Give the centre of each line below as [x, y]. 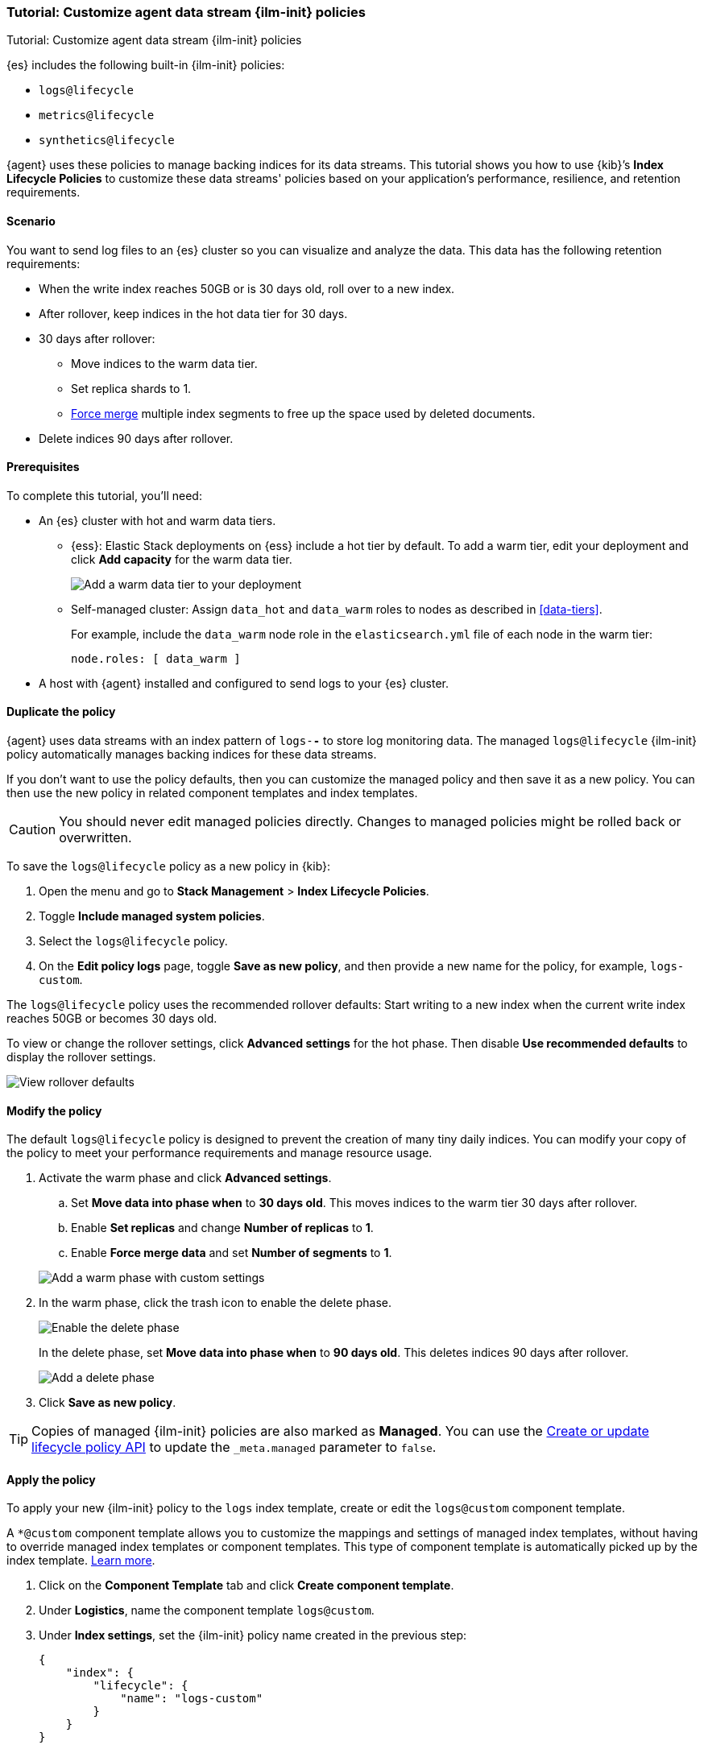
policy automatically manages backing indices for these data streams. [192, 755]
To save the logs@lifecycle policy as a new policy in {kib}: [169, 866]
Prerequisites [43, 467]
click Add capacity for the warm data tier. [182, 559]
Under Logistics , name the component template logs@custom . [207, 1610]
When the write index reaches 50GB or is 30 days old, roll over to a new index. [247, 288]
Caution [33, 830]
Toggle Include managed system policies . [152, 916]
